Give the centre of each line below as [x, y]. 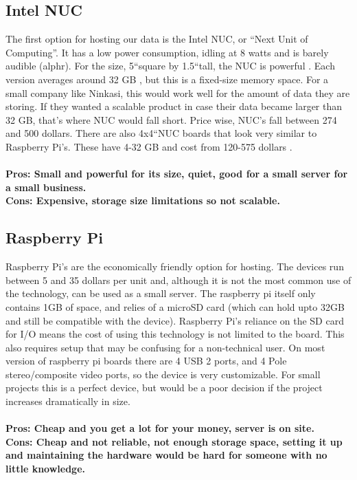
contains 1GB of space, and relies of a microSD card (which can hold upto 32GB [175, 306]
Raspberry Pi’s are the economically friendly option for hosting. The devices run [175, 266]
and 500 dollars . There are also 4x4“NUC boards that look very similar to [161, 133]
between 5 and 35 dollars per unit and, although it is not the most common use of [178, 280]
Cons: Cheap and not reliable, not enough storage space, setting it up [174, 441]
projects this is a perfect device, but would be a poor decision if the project [164, 388]
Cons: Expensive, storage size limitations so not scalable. [143, 200]
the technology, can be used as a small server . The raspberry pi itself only [161, 293]
